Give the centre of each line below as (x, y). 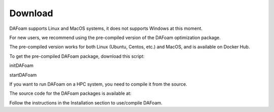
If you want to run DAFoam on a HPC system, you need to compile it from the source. (98, 84)
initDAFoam (22, 65)
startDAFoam (23, 75)
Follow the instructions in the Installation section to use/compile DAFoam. (86, 103)
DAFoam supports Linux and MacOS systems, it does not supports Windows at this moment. (106, 28)
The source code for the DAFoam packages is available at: (71, 93)
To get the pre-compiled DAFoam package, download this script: (77, 56)
